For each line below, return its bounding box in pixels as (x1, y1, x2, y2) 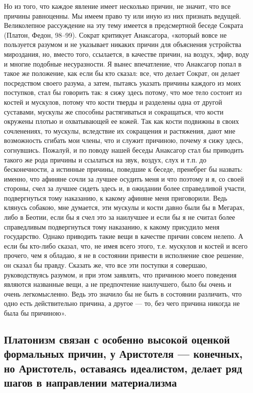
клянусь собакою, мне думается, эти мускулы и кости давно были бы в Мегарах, (4, 202, 245, 212)
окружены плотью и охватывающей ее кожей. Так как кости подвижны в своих (4, 116, 239, 126)
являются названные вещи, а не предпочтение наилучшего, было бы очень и (4, 279, 232, 289)
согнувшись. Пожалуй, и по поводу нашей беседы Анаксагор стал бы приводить (4, 144, 244, 155)
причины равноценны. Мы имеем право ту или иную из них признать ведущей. (4, 10, 241, 21)
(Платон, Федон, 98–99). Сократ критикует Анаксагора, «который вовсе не (4, 29, 227, 40)
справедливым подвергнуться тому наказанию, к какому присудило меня (4, 221, 220, 231)
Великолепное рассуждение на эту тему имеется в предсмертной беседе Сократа (4, 20, 243, 30)
